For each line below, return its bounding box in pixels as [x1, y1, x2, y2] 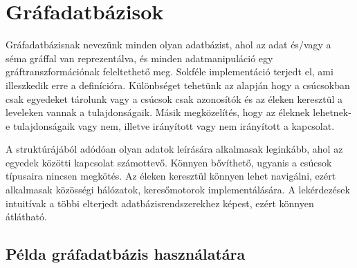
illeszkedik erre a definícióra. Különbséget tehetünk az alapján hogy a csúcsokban [6, 77, 350, 92]
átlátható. [6, 209, 47, 224]
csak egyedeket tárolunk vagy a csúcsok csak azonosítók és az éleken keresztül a [6, 91, 343, 106]
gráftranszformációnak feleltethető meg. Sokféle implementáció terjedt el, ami [6, 64, 333, 79]
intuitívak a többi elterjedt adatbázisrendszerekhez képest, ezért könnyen [6, 195, 314, 210]
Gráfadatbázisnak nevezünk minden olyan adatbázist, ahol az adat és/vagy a [6, 37, 331, 52]
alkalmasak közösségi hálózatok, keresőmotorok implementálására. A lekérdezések [6, 182, 350, 197]
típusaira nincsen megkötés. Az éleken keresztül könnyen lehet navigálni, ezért [6, 169, 336, 183]
